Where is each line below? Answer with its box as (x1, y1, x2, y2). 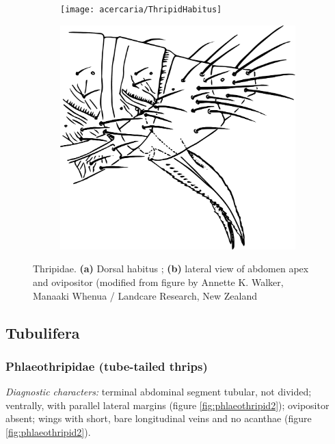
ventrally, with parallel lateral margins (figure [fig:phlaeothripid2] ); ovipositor (5, 397, 330, 412)
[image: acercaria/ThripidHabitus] (60, 5, 222, 14)
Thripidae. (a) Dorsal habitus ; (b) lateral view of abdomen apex (33, 261, 309, 276)
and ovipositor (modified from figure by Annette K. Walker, (33, 275, 284, 289)
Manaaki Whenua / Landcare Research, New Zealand (33, 288, 257, 302)
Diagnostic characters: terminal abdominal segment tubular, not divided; (5, 384, 312, 399)
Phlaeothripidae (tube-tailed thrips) (5, 357, 208, 374)
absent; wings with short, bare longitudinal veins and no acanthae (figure (5, 411, 312, 426)
